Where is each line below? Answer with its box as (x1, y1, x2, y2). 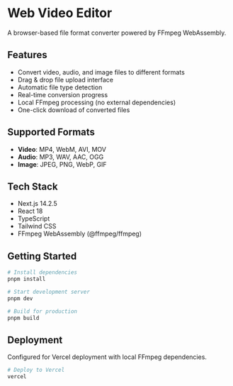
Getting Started (7, 250, 77, 262)
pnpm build (7, 314, 40, 321)
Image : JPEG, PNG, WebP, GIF (17, 160, 108, 168)
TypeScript (17, 214, 50, 223)
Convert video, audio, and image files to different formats (17, 67, 186, 76)
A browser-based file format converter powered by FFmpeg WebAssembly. (7, 28, 227, 37)
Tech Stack (7, 180, 58, 192)
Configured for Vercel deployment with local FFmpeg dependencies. (7, 353, 208, 361)
